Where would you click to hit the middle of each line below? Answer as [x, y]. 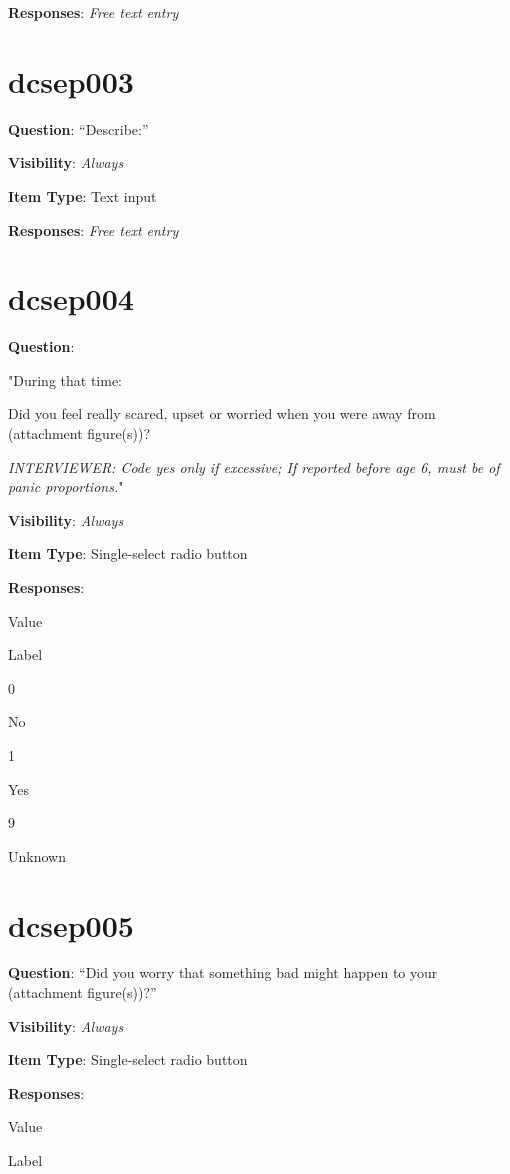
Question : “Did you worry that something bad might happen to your [223, 972]
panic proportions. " [66, 486]
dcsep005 [71, 924]
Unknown [37, 855]
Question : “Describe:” [78, 128]
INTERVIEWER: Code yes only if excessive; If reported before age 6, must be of [254, 466]
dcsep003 [71, 80]
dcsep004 [71, 298]
